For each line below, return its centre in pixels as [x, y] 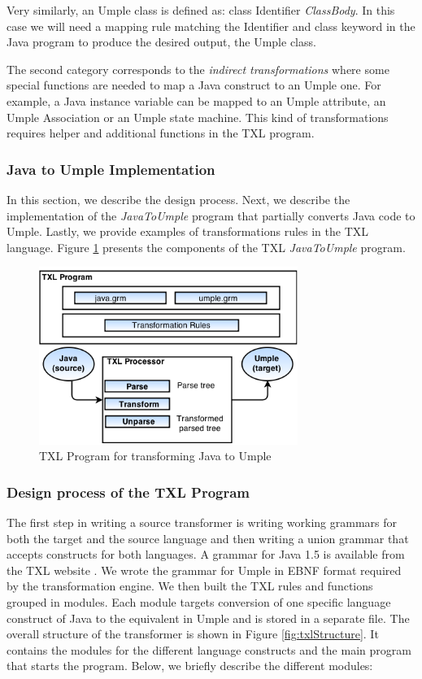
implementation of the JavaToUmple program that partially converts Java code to [211, 215]
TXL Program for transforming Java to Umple [155, 456]
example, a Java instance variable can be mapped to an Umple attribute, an [196, 100]
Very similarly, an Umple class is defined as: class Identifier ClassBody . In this [201, 10]
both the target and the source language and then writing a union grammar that [208, 538]
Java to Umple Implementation [111, 169]
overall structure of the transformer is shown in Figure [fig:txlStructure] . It [193, 634]
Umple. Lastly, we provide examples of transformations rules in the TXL [188, 231]
